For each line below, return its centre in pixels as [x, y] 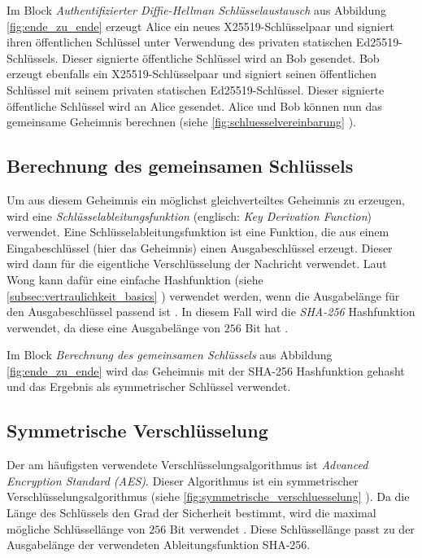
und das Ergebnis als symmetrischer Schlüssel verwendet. [149, 387]
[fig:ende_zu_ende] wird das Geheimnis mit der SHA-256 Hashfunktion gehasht [206, 370]
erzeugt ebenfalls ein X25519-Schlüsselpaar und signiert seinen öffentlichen [192, 74]
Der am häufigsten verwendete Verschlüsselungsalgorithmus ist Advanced [187, 465]
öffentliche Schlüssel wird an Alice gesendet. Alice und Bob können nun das [194, 105]
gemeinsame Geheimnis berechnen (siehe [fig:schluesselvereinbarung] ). [182, 122]
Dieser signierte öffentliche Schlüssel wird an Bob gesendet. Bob [221, 57]
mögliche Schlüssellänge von [76, 528]
